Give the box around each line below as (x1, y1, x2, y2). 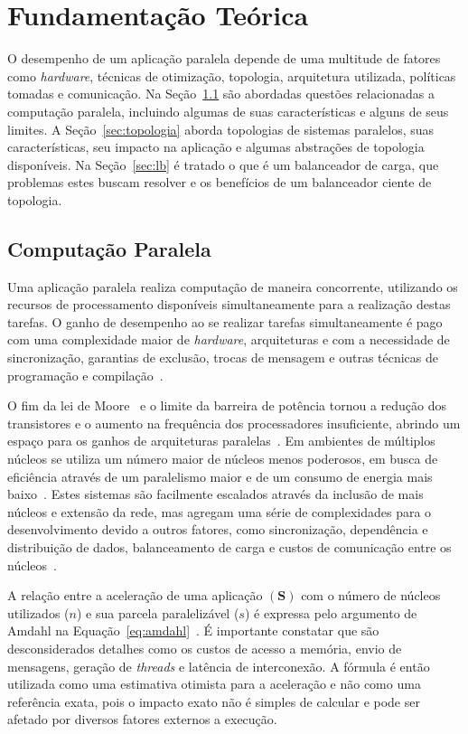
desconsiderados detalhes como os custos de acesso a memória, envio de (7, 638, 402, 657)
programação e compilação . (7, 365, 164, 384)
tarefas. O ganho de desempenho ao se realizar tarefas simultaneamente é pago (7, 312, 443, 331)
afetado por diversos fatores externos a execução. (7, 710, 277, 729)
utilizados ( (7, 603, 70, 622)
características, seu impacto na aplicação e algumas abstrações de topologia (7, 137, 425, 156)
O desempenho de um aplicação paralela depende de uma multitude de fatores (7, 49, 441, 68)
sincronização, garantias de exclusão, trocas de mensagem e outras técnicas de (7, 348, 439, 367)
